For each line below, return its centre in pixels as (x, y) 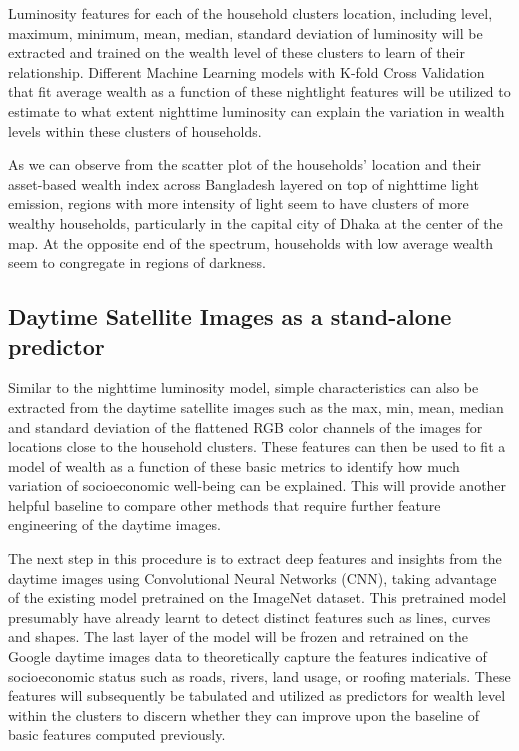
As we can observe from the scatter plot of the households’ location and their (245, 164)
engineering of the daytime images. (114, 524)
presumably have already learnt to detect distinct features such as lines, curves (249, 616)
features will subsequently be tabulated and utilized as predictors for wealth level (257, 695)
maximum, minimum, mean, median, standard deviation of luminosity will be (245, 32)
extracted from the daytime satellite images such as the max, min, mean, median (256, 406)
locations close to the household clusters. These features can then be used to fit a (257, 446)
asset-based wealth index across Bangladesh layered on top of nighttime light (243, 183)
